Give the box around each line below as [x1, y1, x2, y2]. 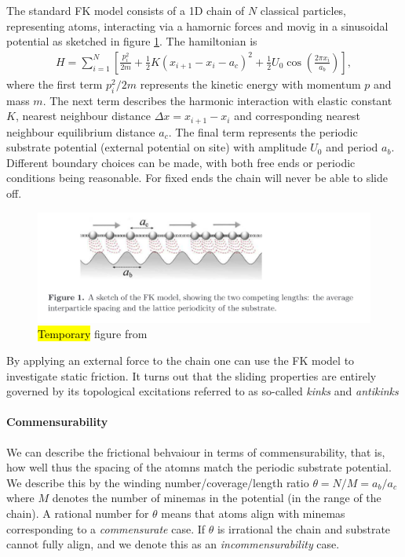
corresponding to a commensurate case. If [6, 520, 206, 537]
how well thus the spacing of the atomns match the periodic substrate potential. [6, 459, 392, 475]
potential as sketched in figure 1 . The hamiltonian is [6, 33, 257, 49]
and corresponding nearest [234, 107, 361, 124]
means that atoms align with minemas [161, 504, 345, 521]
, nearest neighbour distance [15, 107, 151, 124]
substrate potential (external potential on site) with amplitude [6, 139, 307, 155]
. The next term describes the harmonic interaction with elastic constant [42, 92, 392, 108]
